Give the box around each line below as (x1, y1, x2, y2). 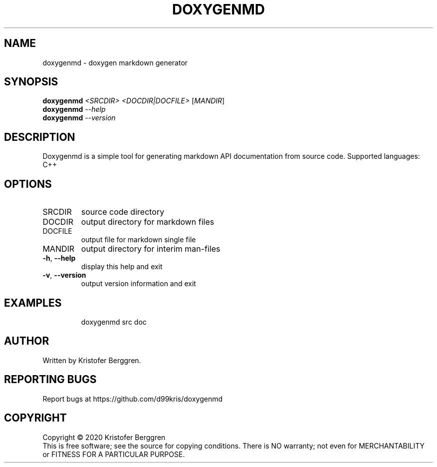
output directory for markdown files (81, 217, 215, 227)
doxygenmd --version (42, 113, 116, 122)
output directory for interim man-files (81, 244, 220, 254)
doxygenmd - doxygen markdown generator (42, 58, 188, 67)
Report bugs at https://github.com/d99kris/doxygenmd (42, 394, 223, 403)
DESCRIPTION (4, 130, 75, 143)
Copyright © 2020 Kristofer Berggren (42, 433, 166, 442)
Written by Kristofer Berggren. (42, 356, 141, 365)
